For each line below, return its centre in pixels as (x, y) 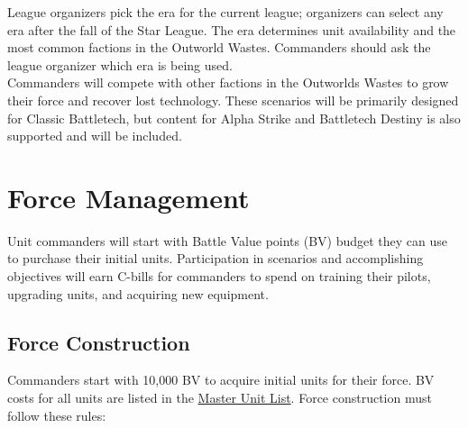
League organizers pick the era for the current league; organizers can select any (225, 12)
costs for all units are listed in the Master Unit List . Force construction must (220, 398)
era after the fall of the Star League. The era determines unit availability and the (232, 29)
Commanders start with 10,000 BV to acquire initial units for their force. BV (221, 380)
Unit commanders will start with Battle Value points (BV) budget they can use (228, 240)
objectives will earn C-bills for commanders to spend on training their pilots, (219, 276)
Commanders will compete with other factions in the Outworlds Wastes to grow (228, 82)
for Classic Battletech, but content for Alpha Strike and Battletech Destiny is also (234, 118)
